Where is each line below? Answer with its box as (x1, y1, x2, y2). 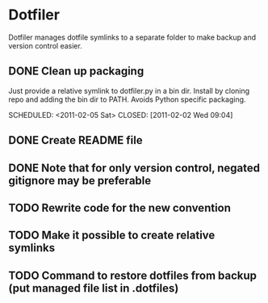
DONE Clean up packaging (8, 65, 144, 78)
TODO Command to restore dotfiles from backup (8, 268, 257, 282)
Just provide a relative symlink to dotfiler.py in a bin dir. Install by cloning (8, 86, 250, 95)
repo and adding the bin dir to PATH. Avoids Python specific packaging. (8, 95, 246, 104)
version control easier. (8, 40, 82, 50)
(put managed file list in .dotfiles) (8, 281, 179, 295)
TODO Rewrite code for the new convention (8, 200, 232, 215)
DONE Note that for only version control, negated (8, 161, 261, 175)
